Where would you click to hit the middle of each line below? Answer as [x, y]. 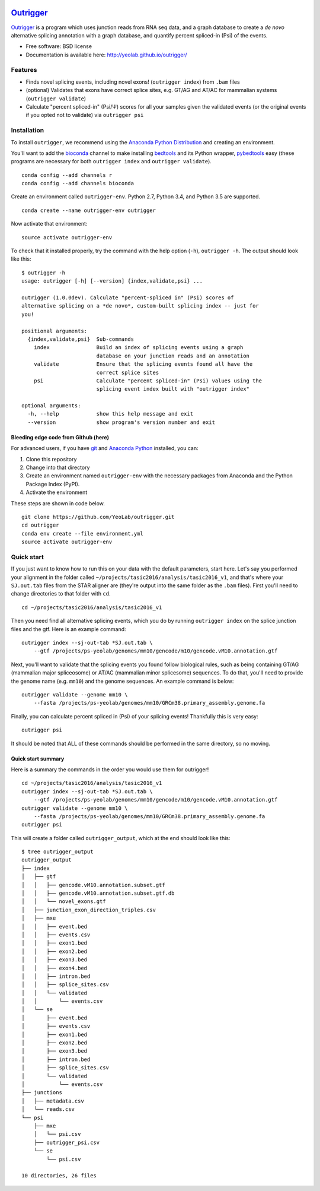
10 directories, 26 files [59, 1176]
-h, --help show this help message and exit [111, 414]
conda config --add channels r [67, 175]
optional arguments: [51, 406]
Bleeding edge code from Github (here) [60, 437]
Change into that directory [58, 468]
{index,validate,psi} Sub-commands [81, 339]
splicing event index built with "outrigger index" [173, 389]
